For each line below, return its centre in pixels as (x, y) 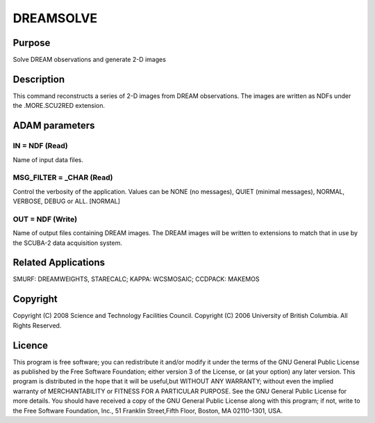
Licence (31, 345)
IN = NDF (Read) (41, 146)
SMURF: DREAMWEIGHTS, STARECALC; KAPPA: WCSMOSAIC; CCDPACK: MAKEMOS (136, 279)
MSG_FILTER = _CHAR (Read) (63, 177)
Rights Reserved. (37, 325)
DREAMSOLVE (55, 18)
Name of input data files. (48, 159)
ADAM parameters (54, 126)
